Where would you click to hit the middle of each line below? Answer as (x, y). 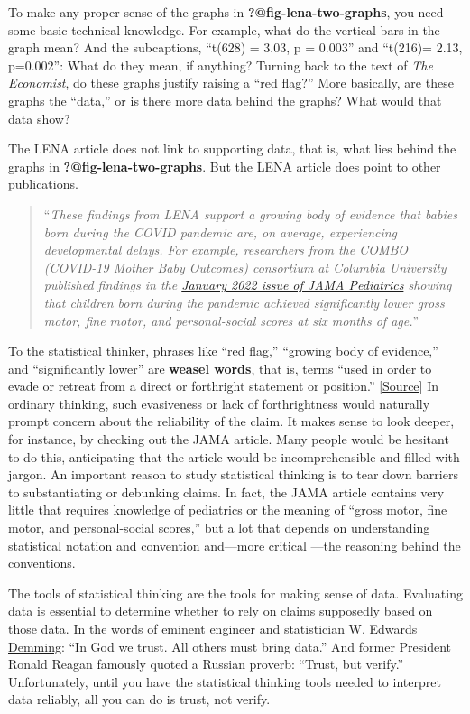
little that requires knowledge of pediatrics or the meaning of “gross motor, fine (228, 510)
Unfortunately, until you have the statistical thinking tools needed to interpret (225, 681)
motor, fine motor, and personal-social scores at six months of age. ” (231, 320)
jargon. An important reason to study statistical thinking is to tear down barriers (233, 474)
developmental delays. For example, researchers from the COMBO (226, 250)
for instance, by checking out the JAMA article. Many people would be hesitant (229, 439)
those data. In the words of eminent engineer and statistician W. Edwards (213, 628)
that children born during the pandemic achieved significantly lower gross (244, 302)
